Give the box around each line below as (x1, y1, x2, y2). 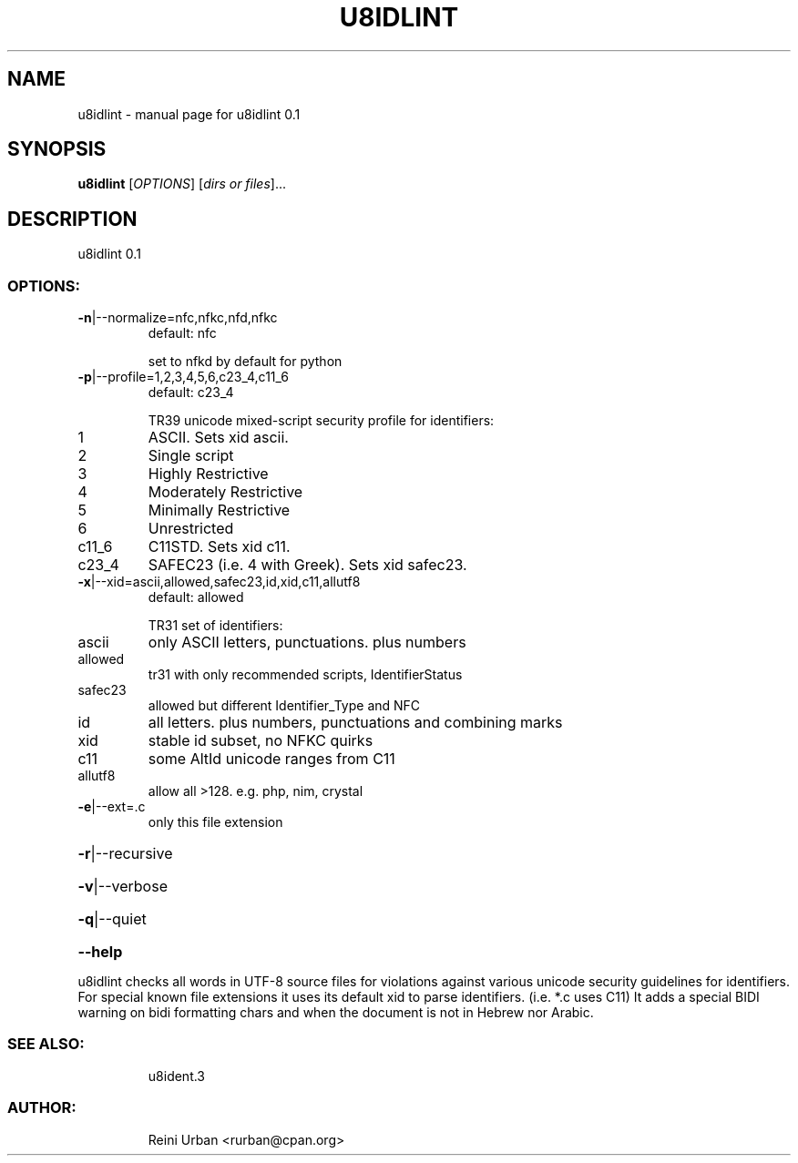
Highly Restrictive (148, 464, 269, 484)
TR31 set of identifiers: (148, 617, 283, 634)
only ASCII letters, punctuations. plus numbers (148, 633, 466, 652)
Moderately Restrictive (148, 483, 303, 502)
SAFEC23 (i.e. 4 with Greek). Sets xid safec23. (148, 556, 467, 575)
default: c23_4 (148, 384, 234, 401)
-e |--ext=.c (77, 799, 146, 815)
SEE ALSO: (7, 1035, 85, 1054)
